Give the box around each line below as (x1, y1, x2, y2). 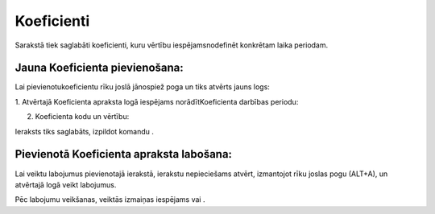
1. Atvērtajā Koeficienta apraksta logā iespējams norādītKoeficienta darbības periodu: (14, 97, 299, 106)
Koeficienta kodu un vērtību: (35, 112, 130, 121)
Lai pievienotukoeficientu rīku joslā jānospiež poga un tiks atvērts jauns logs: (14, 82, 270, 92)
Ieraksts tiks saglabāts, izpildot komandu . (14, 126, 155, 136)
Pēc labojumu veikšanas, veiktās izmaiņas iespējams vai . (14, 195, 205, 204)
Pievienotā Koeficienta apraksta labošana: (14, 147, 233, 161)
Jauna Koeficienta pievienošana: (14, 61, 184, 75)
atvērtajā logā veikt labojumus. (14, 179, 117, 189)
